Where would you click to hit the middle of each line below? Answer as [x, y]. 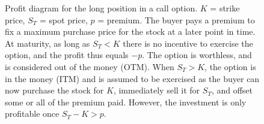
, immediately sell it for [157, 90]
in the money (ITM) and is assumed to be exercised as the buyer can [132, 78]
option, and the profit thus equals [67, 55]
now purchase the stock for [54, 90]
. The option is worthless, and [197, 55]
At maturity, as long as [48, 43]
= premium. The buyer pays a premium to [176, 19]
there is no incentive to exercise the [188, 43]
